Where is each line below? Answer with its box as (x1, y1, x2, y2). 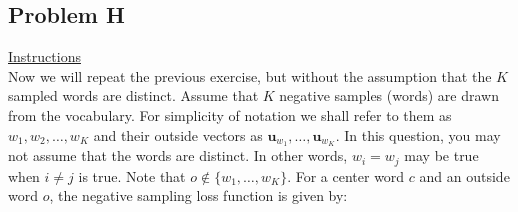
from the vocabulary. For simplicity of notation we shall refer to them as (8, 104, 452, 125)
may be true (404, 145, 479, 166)
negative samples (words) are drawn (279, 85, 499, 106)
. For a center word (287, 165, 405, 186)
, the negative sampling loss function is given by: (49, 185, 348, 206)
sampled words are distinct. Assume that (8, 85, 259, 106)
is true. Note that (78, 165, 186, 186)
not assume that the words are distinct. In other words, (8, 145, 348, 166)
